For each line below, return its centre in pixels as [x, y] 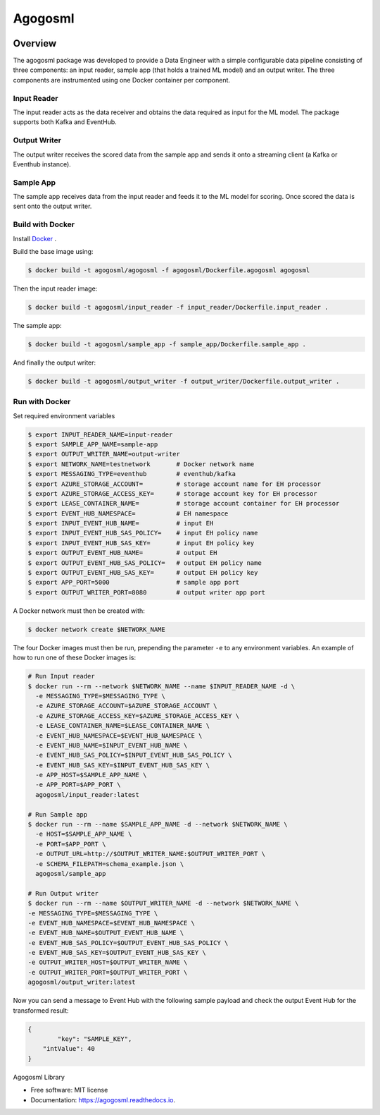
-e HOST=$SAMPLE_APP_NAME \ [84, 834]
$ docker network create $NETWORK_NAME [96, 629]
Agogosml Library [39, 1077]
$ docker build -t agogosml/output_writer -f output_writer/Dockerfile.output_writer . [184, 381]
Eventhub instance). [42, 164]
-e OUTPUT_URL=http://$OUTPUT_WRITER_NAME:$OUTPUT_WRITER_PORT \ [151, 854]
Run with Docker [42, 402]
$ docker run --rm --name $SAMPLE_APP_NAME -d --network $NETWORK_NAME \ [158, 824]
